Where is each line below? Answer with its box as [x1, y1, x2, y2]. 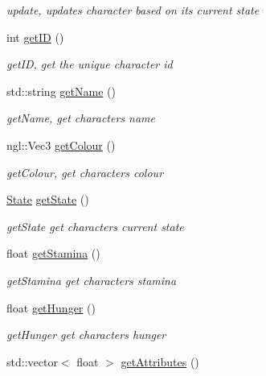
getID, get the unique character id [6, 56, 173, 72]
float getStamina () [6, 245, 100, 262]
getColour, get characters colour [6, 163, 164, 180]
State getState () [6, 191, 89, 208]
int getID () [6, 28, 64, 45]
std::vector [6, 353, 58, 370]
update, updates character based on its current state [6, 2, 260, 18]
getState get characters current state [6, 217, 184, 234]
